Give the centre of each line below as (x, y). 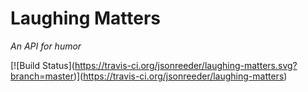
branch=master (42, 76)
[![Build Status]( (42, 65)
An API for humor (46, 46)
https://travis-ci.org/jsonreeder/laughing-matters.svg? (186, 65)
